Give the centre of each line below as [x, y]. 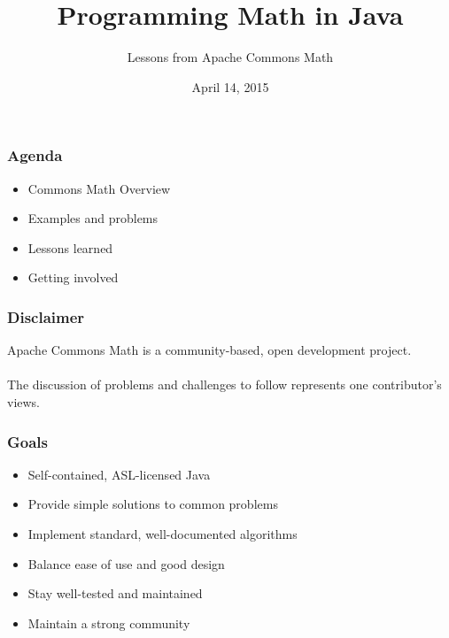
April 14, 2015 [230, 86]
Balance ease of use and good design [126, 563]
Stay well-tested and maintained [115, 593]
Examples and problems [93, 218]
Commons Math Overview [99, 188]
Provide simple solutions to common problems [153, 504]
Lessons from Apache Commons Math [230, 57]
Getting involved [73, 277]
